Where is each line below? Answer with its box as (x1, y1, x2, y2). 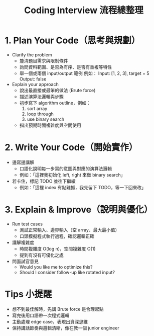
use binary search (27, 116, 65, 122)
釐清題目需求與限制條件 (19, 57, 68, 63)
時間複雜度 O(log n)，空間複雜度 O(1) (19, 245, 96, 251)
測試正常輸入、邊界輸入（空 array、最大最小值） (19, 227, 120, 233)
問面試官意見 (12, 258, 39, 264)
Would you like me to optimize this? (19, 264, 93, 270)
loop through (27, 111, 54, 117)
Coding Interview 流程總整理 (24, 5, 143, 16)
